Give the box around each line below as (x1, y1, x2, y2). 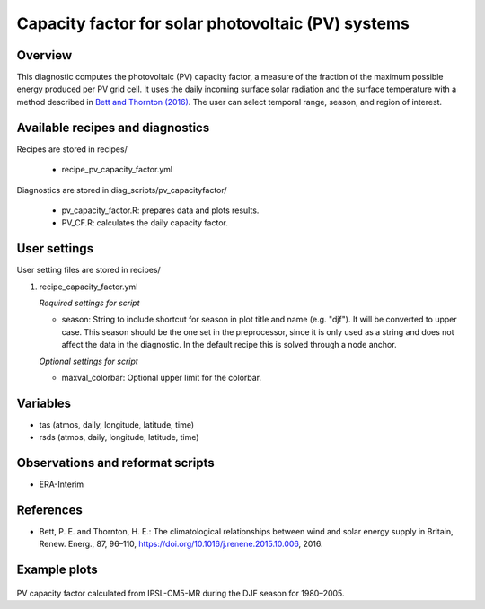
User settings (16, 241, 94, 256)
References (16, 502, 83, 517)
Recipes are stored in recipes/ (16, 144, 128, 154)
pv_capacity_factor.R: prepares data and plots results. (61, 205, 260, 216)
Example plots (16, 562, 98, 578)
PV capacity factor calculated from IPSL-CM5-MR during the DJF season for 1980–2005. (16, 587, 345, 598)
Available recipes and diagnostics (16, 119, 210, 135)
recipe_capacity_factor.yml (39, 281, 138, 292)
